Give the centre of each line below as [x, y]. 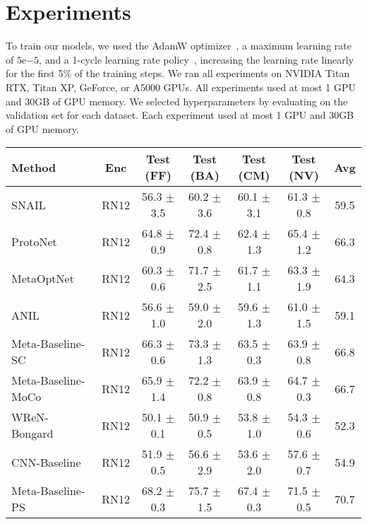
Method [34, 167]
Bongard [32, 433]
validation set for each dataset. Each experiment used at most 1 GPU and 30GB [180, 115]
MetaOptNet [43, 278]
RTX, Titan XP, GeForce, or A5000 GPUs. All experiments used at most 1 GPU [181, 87]
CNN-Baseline [46, 462]
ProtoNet [34, 241]
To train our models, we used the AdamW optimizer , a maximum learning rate [179, 46]
